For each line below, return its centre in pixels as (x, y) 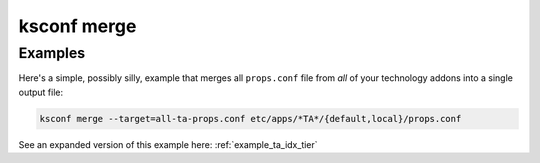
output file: (41, 92)
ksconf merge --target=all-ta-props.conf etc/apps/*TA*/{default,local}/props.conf (250, 118)
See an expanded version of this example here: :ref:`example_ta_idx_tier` (168, 144)
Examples (52, 53)
